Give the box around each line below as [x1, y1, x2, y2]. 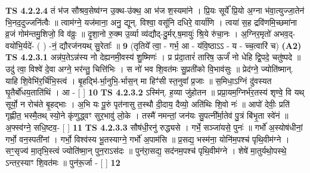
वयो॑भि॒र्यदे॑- [5, 39, 35, 51]
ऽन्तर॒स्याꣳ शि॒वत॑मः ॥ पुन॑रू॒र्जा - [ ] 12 [5, 156, 120, 168]
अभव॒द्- [273, 27, 296, 40]
